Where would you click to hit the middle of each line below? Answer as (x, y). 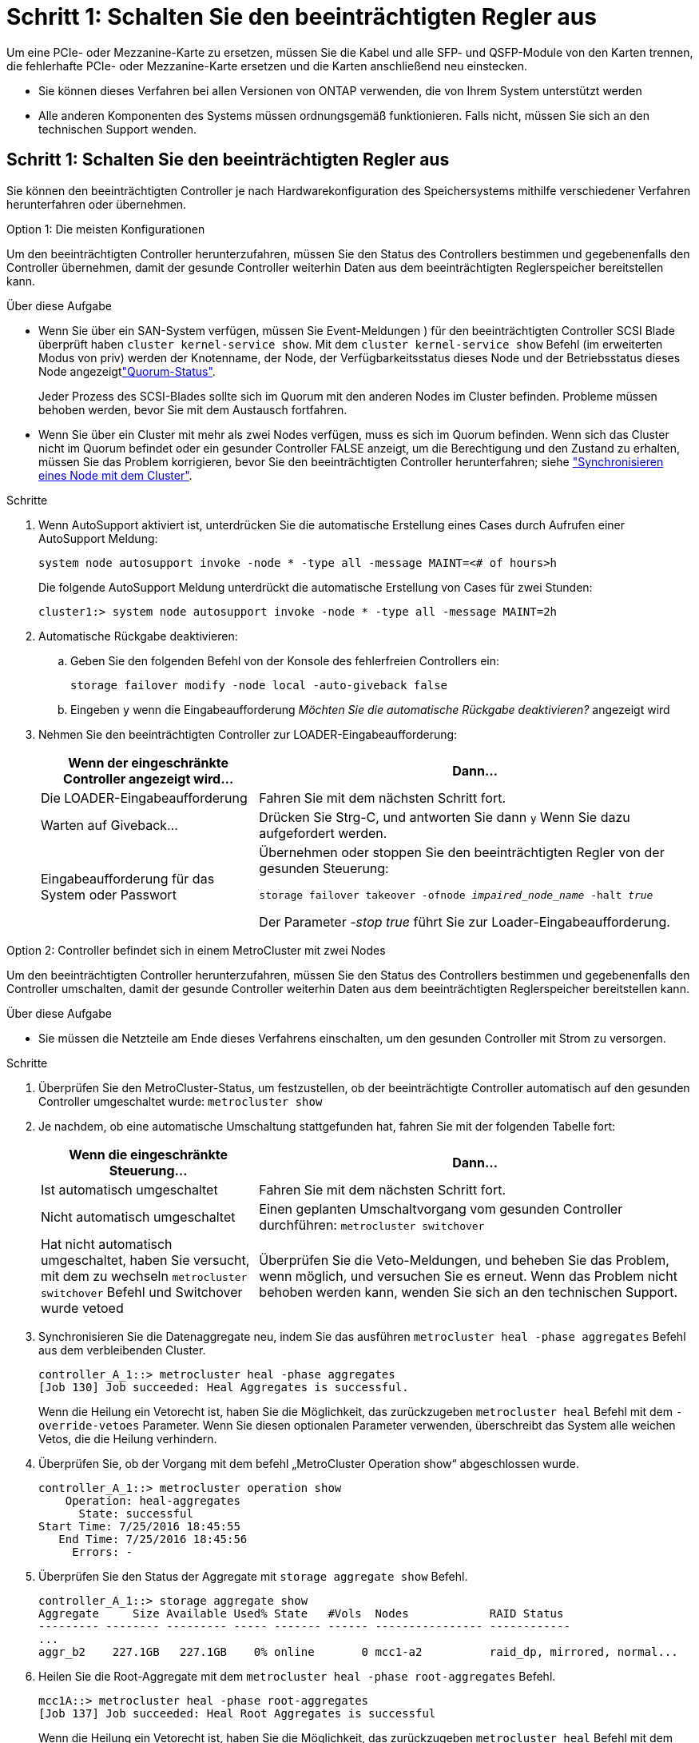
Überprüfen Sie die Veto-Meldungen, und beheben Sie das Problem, (464, 1260)
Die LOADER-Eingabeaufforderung (144, 798)
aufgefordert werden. (323, 833)
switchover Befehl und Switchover (142, 1292)
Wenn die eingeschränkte (148, 1154)
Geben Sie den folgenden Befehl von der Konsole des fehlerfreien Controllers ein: (285, 660)
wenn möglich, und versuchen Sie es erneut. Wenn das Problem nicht (468, 1276)
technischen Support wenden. (118, 129)
